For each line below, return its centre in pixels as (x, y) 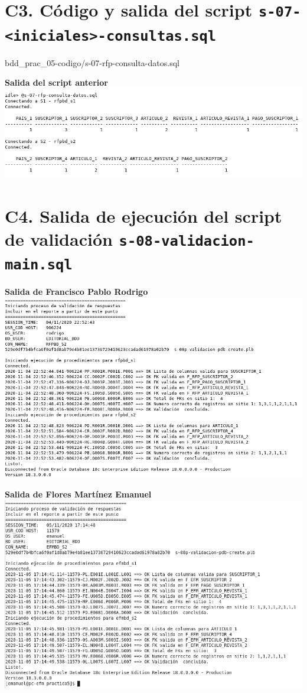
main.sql (39, 265)
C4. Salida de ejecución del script (143, 215)
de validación (59, 239)
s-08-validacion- (187, 241)
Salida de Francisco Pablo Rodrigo (76, 292)
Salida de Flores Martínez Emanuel (78, 494)
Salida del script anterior (56, 82)
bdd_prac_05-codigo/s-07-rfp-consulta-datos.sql (92, 62)
